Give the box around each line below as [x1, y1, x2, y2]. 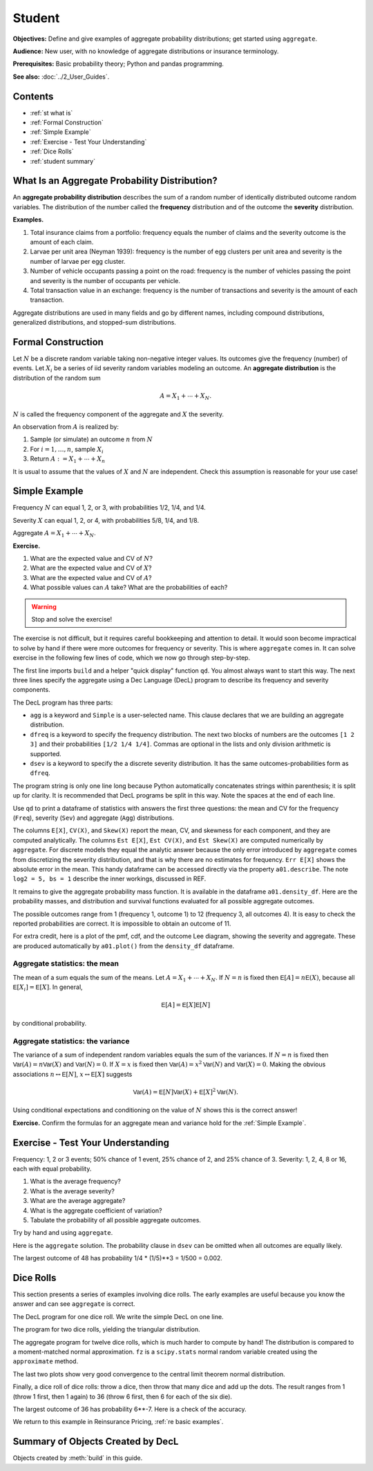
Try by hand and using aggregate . [12, 1229, 113, 1237]
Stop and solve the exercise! [31, 615, 113, 623]
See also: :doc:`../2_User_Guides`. [12, 73, 110, 81]
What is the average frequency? [30, 1177, 121, 1186]
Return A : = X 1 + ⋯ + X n [30, 454, 106, 464]
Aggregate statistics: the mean [12, 959, 119, 968]
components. [12, 686, 51, 694]
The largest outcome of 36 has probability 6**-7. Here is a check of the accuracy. [12, 1405, 247, 1413]
